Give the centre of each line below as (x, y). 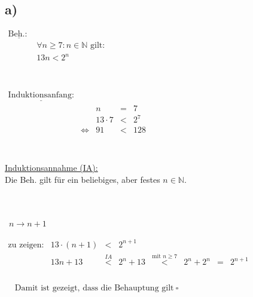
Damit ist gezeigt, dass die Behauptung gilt (94, 288)
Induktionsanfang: (41, 95)
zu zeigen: (26, 245)
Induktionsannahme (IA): (51, 168)
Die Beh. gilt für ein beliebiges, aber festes (83, 179)
